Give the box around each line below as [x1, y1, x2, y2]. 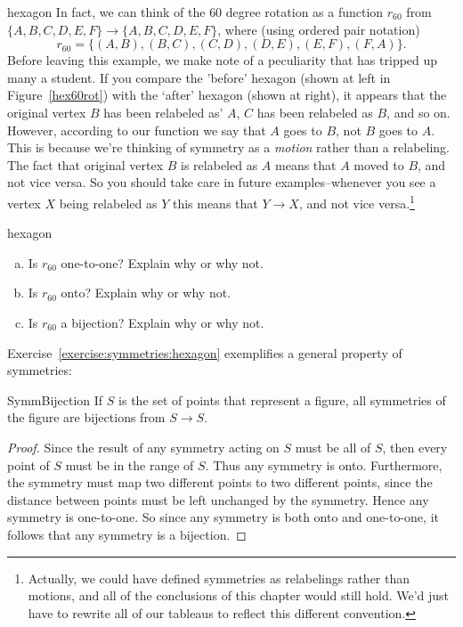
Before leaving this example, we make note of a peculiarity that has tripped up [7, 51, 438, 69]
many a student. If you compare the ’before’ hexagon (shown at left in [7, 68, 391, 86]
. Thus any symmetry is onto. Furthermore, [205, 455, 443, 474]
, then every [382, 437, 448, 456]
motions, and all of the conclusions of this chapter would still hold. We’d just [28, 586, 450, 605]
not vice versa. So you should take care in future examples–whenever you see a [7, 173, 436, 191]
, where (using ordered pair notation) [217, 20, 420, 38]
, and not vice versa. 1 [298, 191, 415, 212]
